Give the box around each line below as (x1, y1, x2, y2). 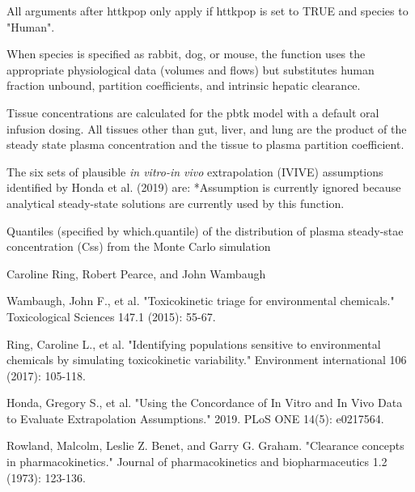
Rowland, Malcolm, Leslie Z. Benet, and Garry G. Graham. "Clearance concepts (6, 437, 404, 454)
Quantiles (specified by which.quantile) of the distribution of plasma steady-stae (6, 222, 404, 239)
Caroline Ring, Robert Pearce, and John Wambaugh (6, 265, 266, 282)
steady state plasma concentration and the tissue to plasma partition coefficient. (6, 136, 404, 153)
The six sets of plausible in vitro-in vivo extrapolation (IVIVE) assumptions (6, 163, 383, 180)
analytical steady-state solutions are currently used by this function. (6, 194, 345, 211)
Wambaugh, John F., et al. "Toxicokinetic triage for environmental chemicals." (6, 292, 395, 309)
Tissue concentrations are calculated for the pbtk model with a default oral (6, 104, 379, 121)
